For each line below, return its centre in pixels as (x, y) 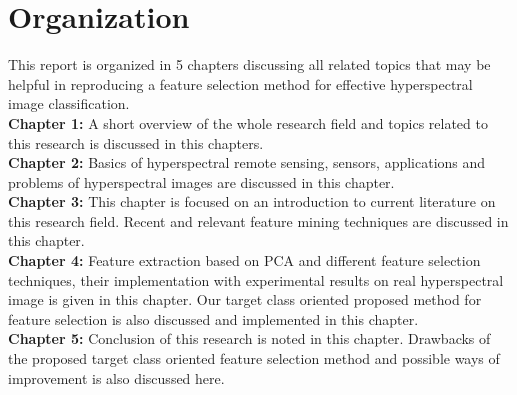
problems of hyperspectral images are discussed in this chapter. (201, 181)
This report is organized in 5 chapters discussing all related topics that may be (249, 64)
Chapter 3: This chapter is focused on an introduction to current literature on (252, 201)
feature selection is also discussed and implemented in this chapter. (213, 318)
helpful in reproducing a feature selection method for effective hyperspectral (240, 83)
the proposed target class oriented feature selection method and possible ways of (254, 358)
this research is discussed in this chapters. (136, 142)
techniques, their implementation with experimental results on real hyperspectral (256, 279)
